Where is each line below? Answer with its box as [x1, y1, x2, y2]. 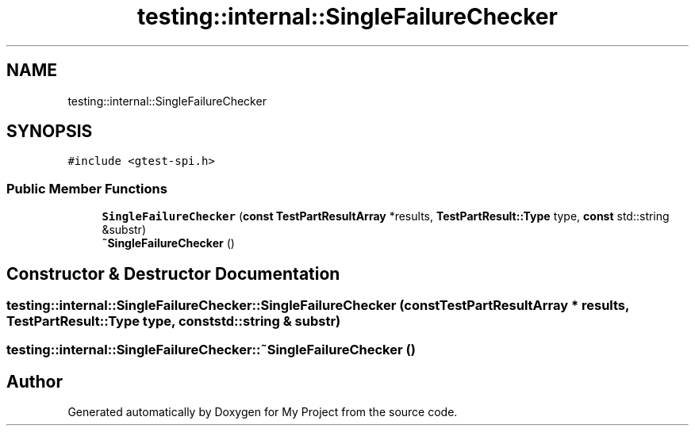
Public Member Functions [6, 180, 167, 197]
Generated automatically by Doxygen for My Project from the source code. [67, 405, 458, 419]
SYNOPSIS [6, 121, 93, 142]
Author [6, 371, 63, 392]
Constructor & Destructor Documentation [6, 263, 340, 284]
